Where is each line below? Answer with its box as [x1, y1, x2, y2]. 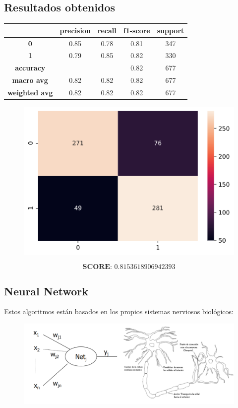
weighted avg [7, 87, 53, 97]
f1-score [123, 25, 150, 35]
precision [59, 25, 91, 35]
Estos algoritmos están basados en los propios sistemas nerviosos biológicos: [4, 306, 234, 317]
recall [97, 25, 117, 35]
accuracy [15, 63, 46, 73]
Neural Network [4, 283, 89, 298]
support [157, 25, 184, 35]
